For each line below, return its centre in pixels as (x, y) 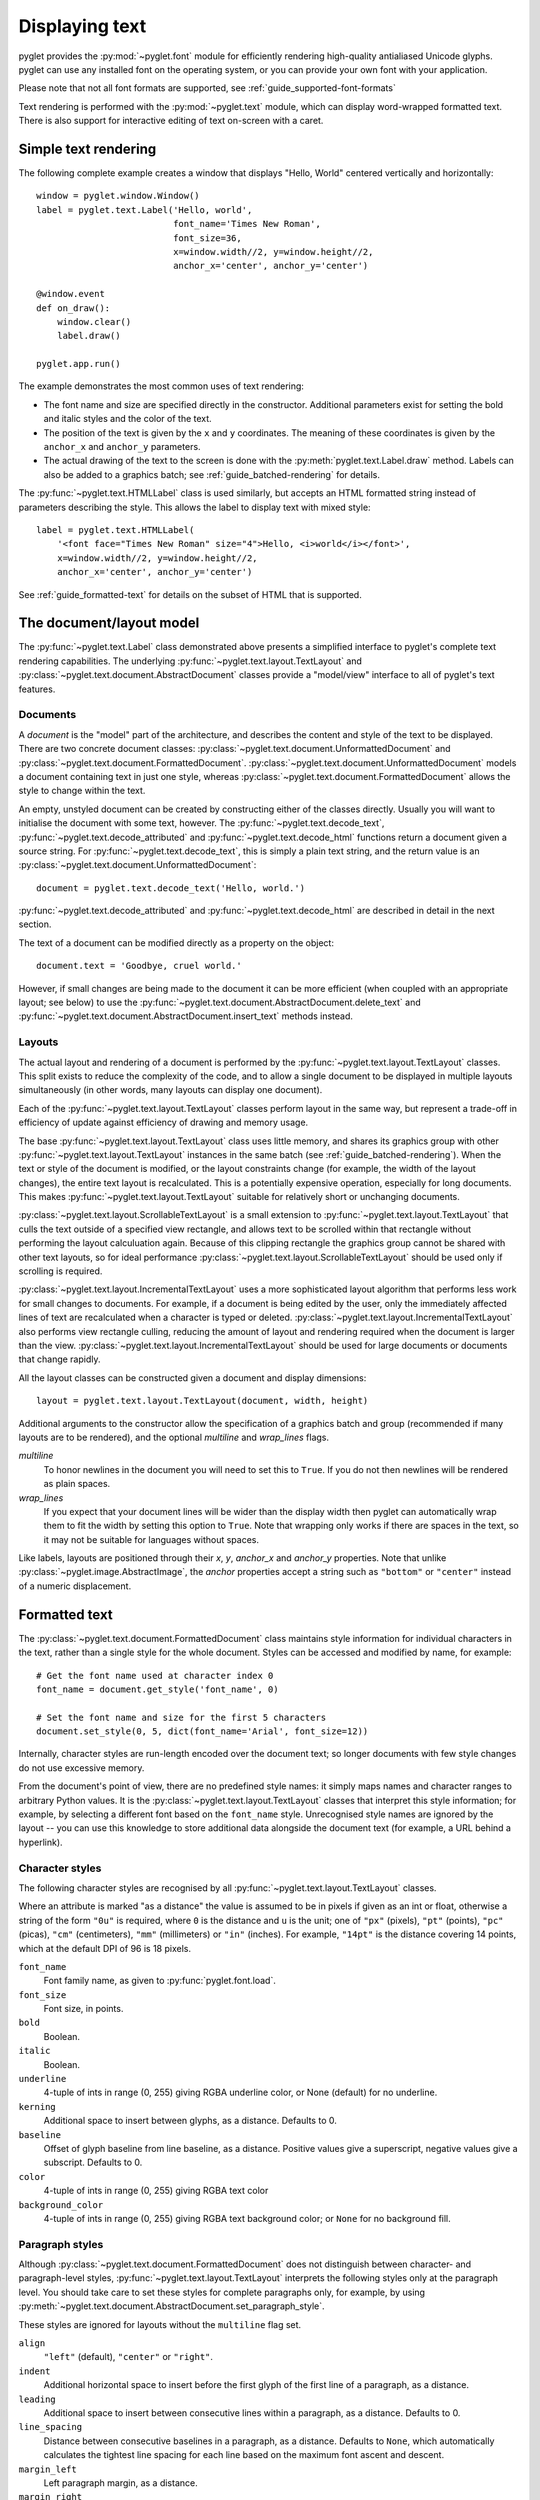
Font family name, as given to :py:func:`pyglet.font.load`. (160, 1981)
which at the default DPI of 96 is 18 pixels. (105, 1948)
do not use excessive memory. (81, 1767)
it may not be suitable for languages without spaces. (151, 1539)
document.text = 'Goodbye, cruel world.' (139, 966)
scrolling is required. (60, 1271)
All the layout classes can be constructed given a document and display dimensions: (192, 1377)
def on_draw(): (73, 308)
